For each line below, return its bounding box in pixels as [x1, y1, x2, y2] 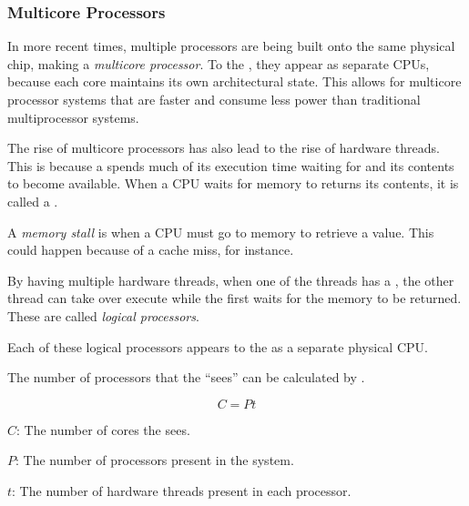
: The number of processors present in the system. [15, 450, 294, 470]
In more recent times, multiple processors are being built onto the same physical [7, 36, 455, 56]
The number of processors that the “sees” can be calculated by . [7, 368, 365, 387]
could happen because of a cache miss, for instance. [7, 240, 294, 259]
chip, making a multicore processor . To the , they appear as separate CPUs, [7, 54, 430, 73]
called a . [7, 191, 58, 210]
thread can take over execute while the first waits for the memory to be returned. [7, 288, 462, 308]
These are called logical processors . [7, 306, 199, 325]
